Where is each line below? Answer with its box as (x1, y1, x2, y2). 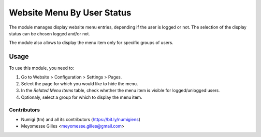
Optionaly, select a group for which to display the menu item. (21, 94, 143, 100)
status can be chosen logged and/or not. (9, 30, 90, 36)
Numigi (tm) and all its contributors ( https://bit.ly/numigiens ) (21, 116, 141, 122)
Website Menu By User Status (9, 7, 131, 18)
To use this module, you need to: (9, 65, 74, 71)
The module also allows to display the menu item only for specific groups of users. (9, 40, 174, 46)
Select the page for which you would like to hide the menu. (21, 81, 138, 87)
